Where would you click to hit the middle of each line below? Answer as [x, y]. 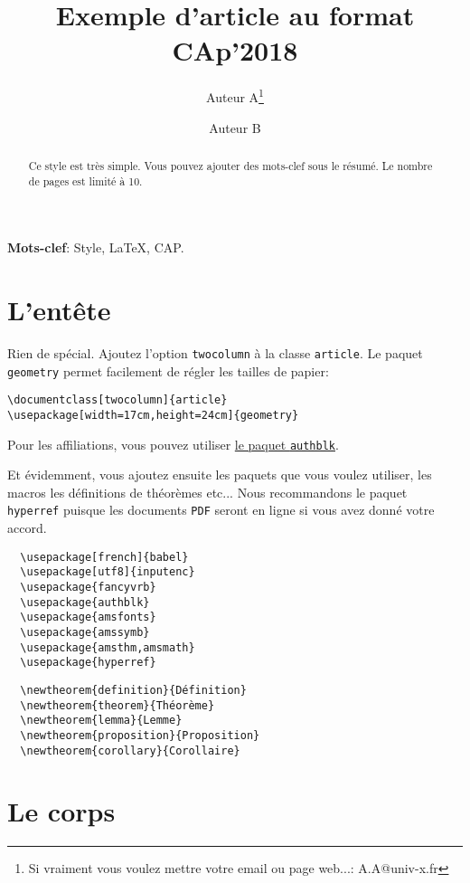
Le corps [61, 811]
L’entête [59, 310]
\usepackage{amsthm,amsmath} [108, 647]
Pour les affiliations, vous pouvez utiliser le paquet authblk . [173, 444]
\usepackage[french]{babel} [104, 557]
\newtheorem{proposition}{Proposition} [140, 735]
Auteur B [235, 127]
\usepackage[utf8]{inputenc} [108, 572]
